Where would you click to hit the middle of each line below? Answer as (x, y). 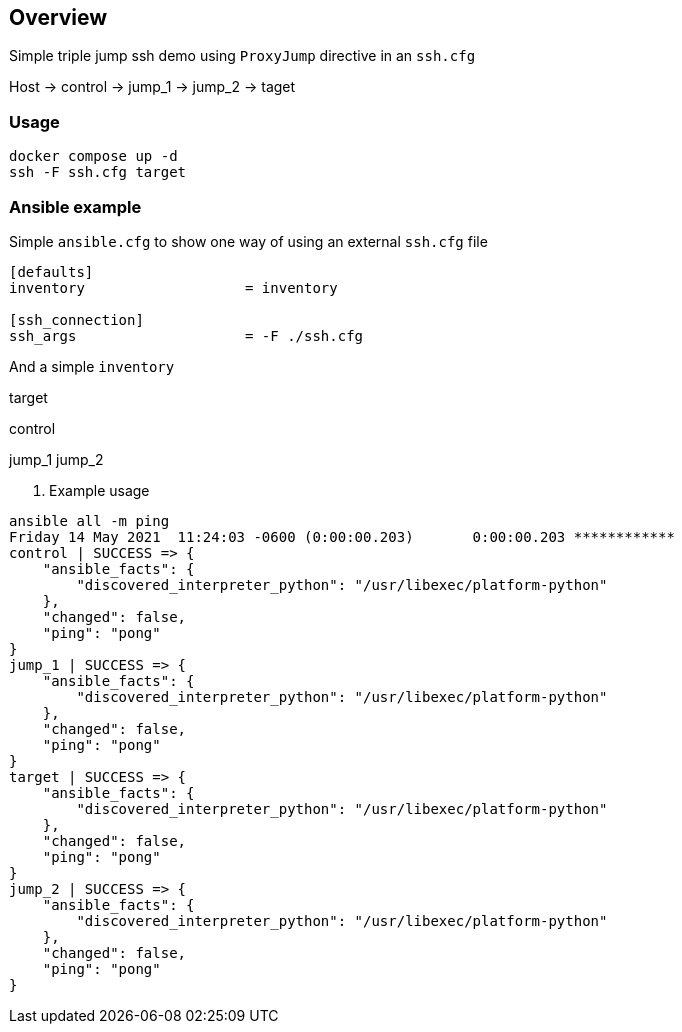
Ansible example (75, 206)
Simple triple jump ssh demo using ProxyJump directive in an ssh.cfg (242, 56)
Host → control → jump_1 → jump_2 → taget (152, 87)
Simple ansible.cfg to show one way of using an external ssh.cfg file (248, 241)
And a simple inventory (92, 366)
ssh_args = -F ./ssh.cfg (186, 335)
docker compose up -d (93, 156)
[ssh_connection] (76, 319)
